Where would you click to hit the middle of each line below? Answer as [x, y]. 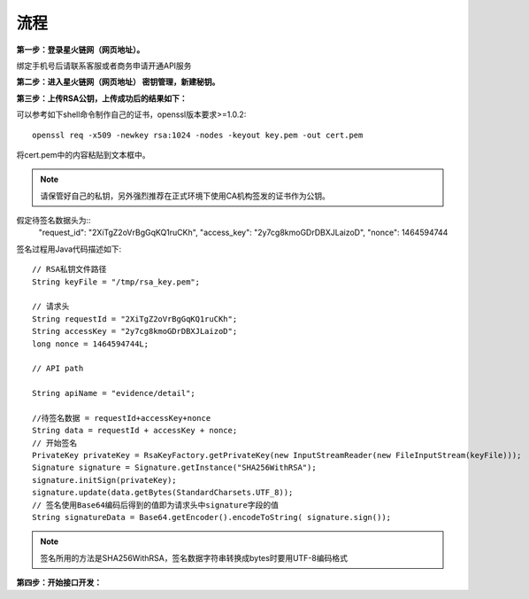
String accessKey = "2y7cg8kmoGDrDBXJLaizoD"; [135, 331]
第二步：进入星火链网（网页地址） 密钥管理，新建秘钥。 [118, 82]
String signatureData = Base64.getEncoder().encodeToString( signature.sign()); [212, 517]
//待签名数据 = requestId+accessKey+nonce [122, 418]
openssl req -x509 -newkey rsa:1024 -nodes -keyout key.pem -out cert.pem [198, 135]
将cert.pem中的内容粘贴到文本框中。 [83, 154]
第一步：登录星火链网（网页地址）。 [80, 50]
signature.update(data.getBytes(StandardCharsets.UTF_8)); [163, 493]
